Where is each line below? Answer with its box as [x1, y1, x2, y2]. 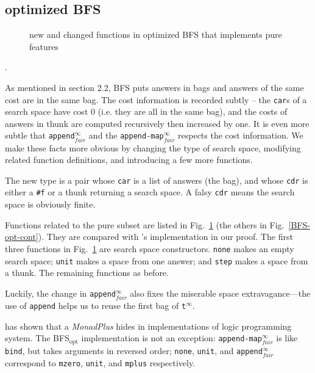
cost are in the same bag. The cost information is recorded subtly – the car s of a [5, 93, 307, 106]
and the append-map [88, 129, 164, 142]
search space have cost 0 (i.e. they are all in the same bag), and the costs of [5, 105, 288, 118]
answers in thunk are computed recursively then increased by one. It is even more [5, 117, 310, 129]
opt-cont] [5, 230, 38, 243]
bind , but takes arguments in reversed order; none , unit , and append [5, 344, 263, 357]
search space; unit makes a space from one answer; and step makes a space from [5, 254, 308, 267]
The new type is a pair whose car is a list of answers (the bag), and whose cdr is [5, 173, 308, 186]
